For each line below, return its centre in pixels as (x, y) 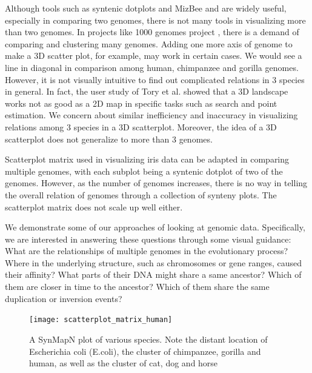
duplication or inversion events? (64, 298)
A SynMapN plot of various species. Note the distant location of (148, 339)
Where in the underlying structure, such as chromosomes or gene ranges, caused (153, 262)
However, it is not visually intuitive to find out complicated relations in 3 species (155, 79)
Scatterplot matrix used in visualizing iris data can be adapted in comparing (147, 159)
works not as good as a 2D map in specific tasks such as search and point (141, 103)
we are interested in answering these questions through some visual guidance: (148, 239)
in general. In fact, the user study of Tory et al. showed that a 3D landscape (147, 91)
